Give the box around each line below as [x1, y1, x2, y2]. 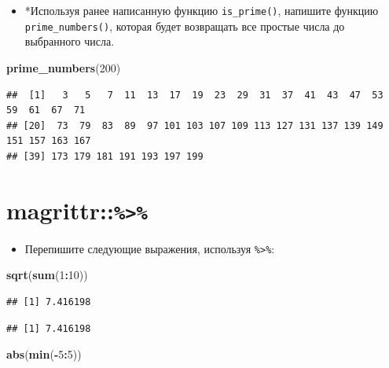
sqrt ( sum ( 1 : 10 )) [6, 267, 88, 283]
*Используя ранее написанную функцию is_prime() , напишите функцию [24, 2, 379, 18]
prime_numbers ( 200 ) [6, 59, 121, 75]
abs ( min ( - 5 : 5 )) [6, 346, 82, 362]
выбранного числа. [24, 33, 115, 50]
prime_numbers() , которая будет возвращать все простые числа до [24, 17, 345, 34]
